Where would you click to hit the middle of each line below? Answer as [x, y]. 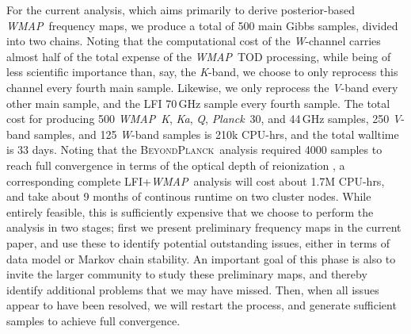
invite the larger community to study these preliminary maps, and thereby [187, 274]
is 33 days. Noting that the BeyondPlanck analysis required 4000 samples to [194, 150]
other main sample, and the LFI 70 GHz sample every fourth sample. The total [198, 103]
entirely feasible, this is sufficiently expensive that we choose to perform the [190, 211]
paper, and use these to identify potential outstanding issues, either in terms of [198, 242]
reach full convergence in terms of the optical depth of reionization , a [176, 165]
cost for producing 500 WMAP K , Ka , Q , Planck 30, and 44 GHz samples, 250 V [204, 119]
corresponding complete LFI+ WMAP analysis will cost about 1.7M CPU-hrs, [196, 180]
